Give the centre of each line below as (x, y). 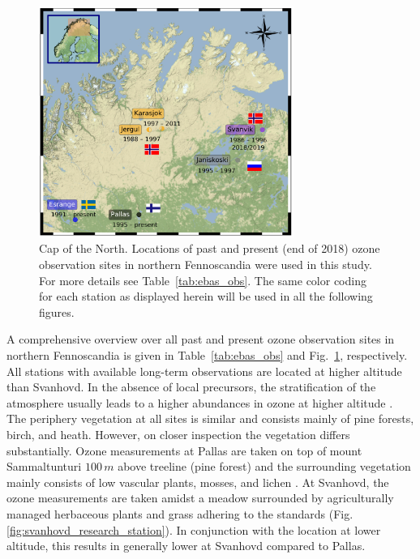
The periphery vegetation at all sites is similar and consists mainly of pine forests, (210, 418)
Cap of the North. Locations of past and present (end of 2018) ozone (210, 248)
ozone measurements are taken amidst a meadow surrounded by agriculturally (200, 498)
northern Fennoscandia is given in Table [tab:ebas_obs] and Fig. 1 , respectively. (207, 355)
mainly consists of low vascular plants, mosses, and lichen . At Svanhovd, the (198, 482)
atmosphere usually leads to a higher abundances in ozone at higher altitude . (200, 402)
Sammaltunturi (44, 466)
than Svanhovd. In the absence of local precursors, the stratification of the (191, 387)
